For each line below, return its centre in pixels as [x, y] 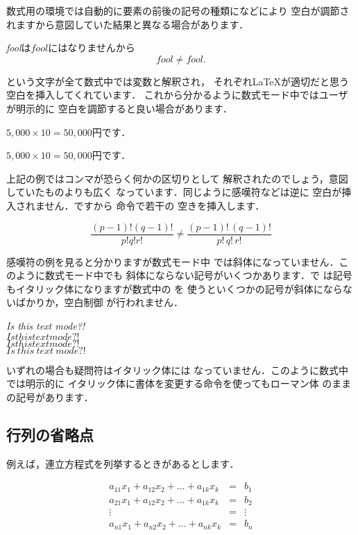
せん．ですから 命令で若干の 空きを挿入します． [155, 205]
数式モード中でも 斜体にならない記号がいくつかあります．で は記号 [198, 275]
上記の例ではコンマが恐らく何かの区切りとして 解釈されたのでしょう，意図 [177, 178]
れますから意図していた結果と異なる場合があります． [128, 24]
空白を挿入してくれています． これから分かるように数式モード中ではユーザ [177, 95]
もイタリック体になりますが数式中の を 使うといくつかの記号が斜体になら [174, 288]
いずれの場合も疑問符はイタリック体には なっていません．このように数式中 [177, 370]
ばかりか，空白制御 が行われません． [99, 302]
